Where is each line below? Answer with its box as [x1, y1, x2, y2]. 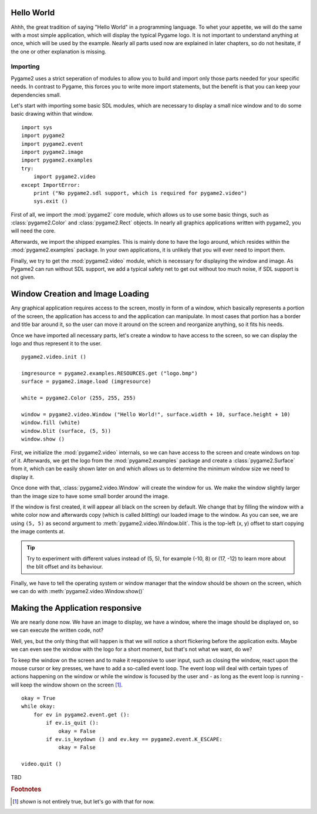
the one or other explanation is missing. [11, 48, 107, 55]
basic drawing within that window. [11, 110, 93, 117]
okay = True [21, 695, 56, 702]
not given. [11, 274, 35, 281]
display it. [11, 473, 35, 480]
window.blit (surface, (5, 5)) [21, 428, 112, 434]
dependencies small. [11, 91, 61, 98]
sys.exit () [33, 198, 68, 205]
